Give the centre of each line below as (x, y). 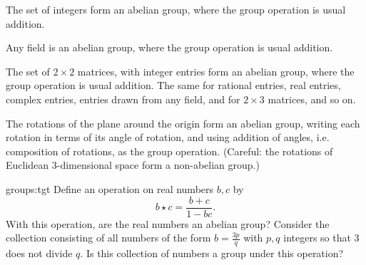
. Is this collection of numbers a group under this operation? (212, 253)
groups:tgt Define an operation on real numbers (110, 188)
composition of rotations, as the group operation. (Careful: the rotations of (169, 151)
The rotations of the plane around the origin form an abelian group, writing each (183, 123)
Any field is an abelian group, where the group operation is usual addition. (169, 47)
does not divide (39, 253)
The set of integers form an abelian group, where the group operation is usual (176, 9)
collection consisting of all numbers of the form (108, 238)
